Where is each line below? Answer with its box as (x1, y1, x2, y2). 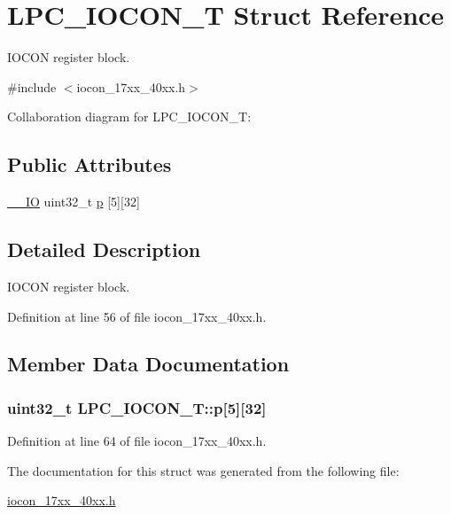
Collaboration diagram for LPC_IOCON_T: (7, 107, 252, 126)
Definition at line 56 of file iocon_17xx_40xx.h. (7, 307, 267, 325)
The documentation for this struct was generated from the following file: (7, 461, 400, 479)
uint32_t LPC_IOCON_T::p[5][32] (7, 396, 267, 418)
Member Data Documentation (7, 350, 290, 378)
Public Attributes (7, 151, 172, 178)
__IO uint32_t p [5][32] (7, 192, 140, 211)
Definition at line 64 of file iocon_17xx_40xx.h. (7, 432, 267, 450)
